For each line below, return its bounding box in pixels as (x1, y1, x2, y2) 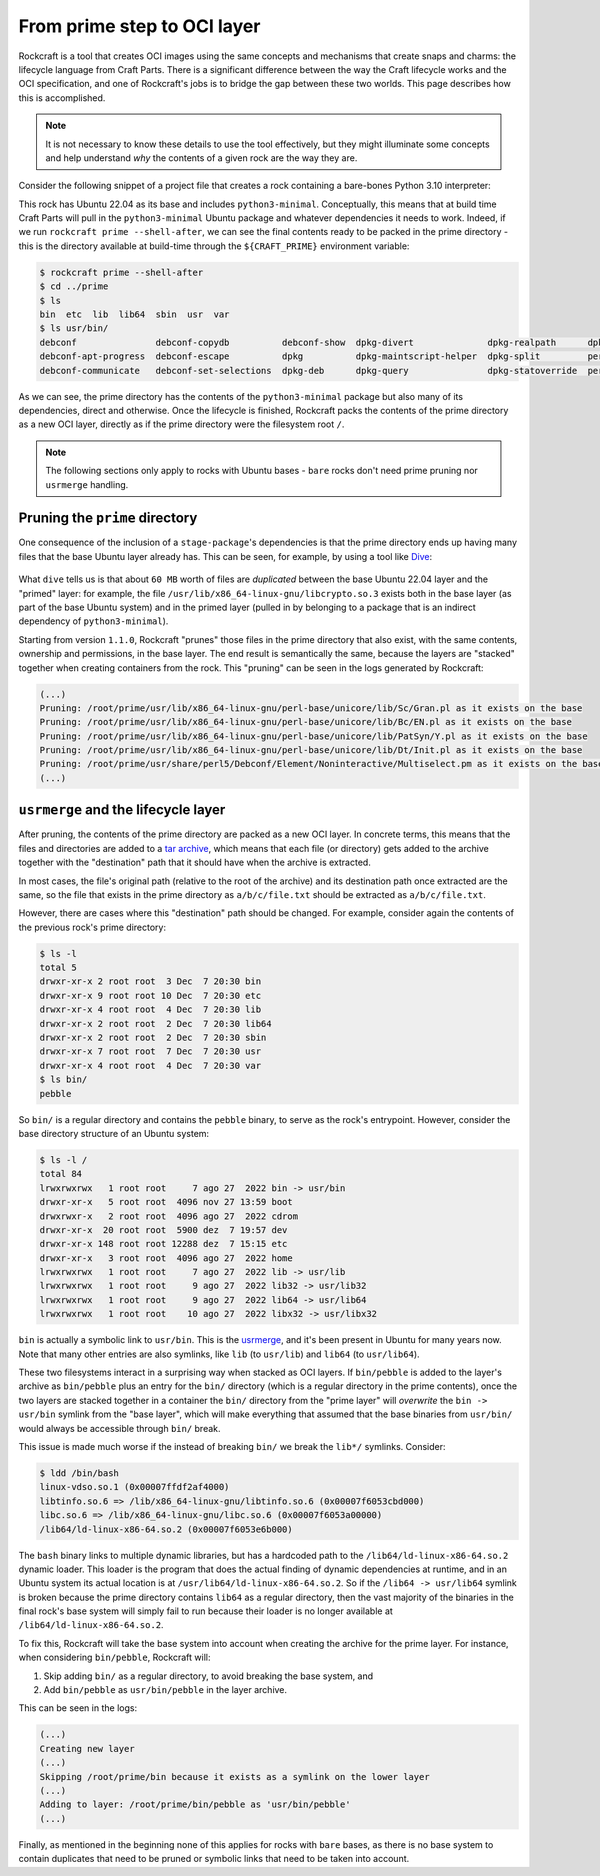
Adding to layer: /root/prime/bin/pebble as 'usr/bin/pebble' (39, 1799, 351, 1810)
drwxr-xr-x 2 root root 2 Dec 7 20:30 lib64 (39, 1018, 272, 1029)
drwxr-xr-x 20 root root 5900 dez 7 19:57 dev (39, 1224, 288, 1235)
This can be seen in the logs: (18, 1702, 138, 1714)
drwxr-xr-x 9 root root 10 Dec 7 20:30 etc (39, 990, 262, 1001)
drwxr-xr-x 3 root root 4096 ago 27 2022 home (39, 1252, 294, 1264)
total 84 (39, 1168, 83, 1180)
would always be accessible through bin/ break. (18, 1422, 221, 1434)
